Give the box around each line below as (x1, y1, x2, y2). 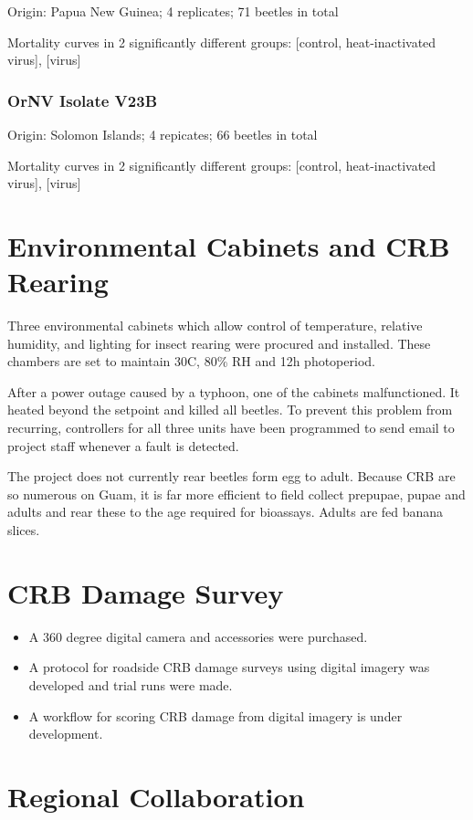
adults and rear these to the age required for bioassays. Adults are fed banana (7, 502, 444, 521)
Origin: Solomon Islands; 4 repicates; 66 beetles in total (7, 125, 318, 143)
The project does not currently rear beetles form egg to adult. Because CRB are (7, 467, 456, 486)
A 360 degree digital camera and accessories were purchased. (28, 626, 368, 646)
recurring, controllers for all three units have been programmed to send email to (7, 418, 455, 437)
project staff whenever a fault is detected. (7, 436, 239, 455)
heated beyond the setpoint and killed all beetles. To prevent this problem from (7, 400, 453, 419)
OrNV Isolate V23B (7, 89, 158, 111)
